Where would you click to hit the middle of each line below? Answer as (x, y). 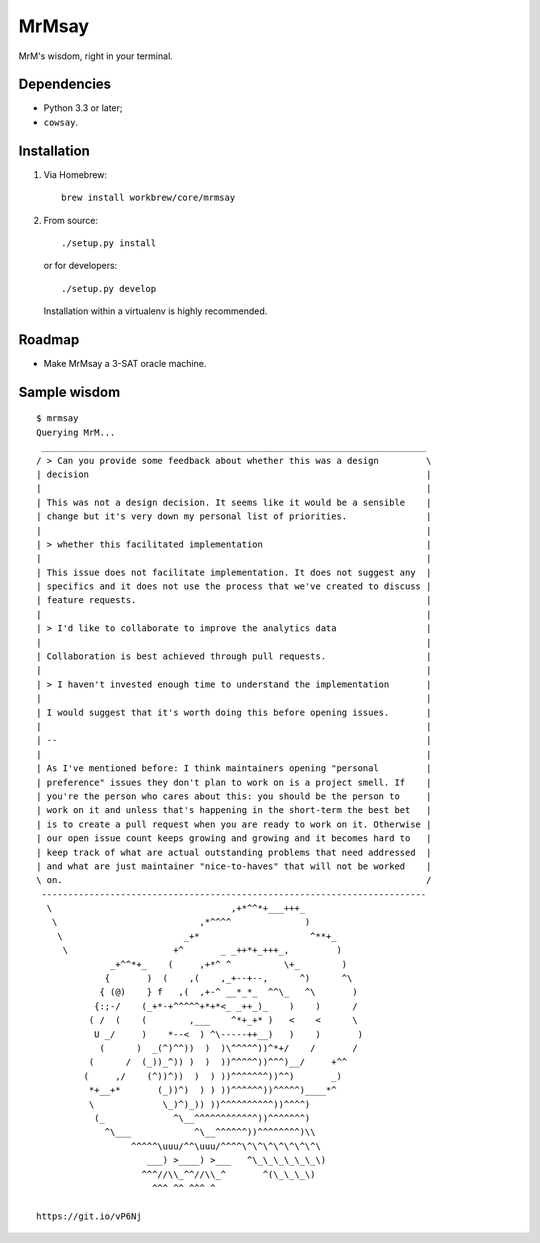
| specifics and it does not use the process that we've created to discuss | (234, 586)
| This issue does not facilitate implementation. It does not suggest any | (234, 572)
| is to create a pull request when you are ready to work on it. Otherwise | (234, 824)
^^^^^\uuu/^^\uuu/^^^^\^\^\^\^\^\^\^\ (226, 1146)
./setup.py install (109, 243)
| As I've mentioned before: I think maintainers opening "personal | (234, 768)
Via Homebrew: (75, 174)
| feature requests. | (234, 600)
